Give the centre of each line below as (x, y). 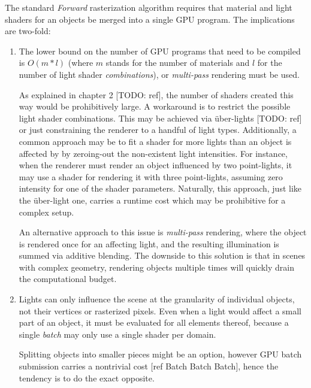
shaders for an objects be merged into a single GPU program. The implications (150, 19)
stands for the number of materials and (178, 63)
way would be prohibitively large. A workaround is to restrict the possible (155, 106)
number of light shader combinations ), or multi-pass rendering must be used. (159, 74)
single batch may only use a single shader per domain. (117, 334)
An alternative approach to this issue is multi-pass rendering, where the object (163, 232)
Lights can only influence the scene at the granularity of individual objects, (157, 299)
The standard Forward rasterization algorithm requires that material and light (149, 7)
